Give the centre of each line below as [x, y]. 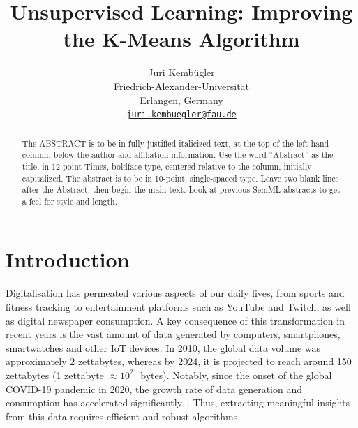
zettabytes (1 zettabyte [55, 375]
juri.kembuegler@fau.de [181, 115]
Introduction [68, 259]
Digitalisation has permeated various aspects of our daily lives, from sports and [175, 293]
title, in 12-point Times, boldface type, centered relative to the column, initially [167, 166]
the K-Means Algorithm [181, 39]
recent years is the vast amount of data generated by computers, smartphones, [173, 334]
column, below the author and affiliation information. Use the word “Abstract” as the [178, 155]
